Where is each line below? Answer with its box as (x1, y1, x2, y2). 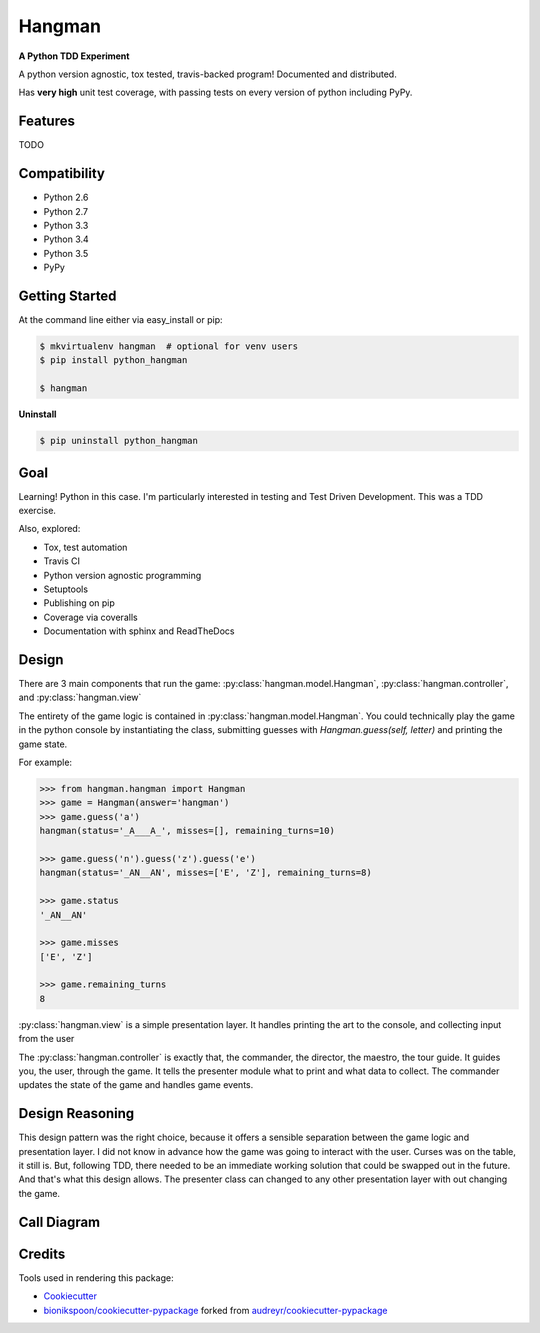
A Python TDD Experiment (18, 50, 130, 62)
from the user (18, 1033, 75, 1045)
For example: (18, 756, 73, 768)
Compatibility (18, 165, 105, 182)
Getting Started (18, 287, 117, 304)
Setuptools (43, 583, 89, 595)
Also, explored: (18, 523, 81, 535)
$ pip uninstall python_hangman (39, 435, 199, 447)
